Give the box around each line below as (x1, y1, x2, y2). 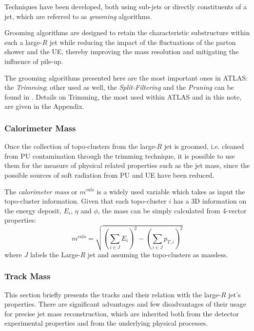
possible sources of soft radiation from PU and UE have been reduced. (4, 169, 215, 180)
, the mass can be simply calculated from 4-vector (98, 205, 247, 215)
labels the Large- (30, 249, 80, 259)
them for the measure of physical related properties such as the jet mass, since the (4, 160, 250, 170)
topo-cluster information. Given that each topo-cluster (4, 196, 167, 206)
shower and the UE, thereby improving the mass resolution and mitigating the (4, 46, 239, 57)
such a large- (4, 37, 42, 47)
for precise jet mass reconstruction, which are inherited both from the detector (4, 308, 239, 318)
